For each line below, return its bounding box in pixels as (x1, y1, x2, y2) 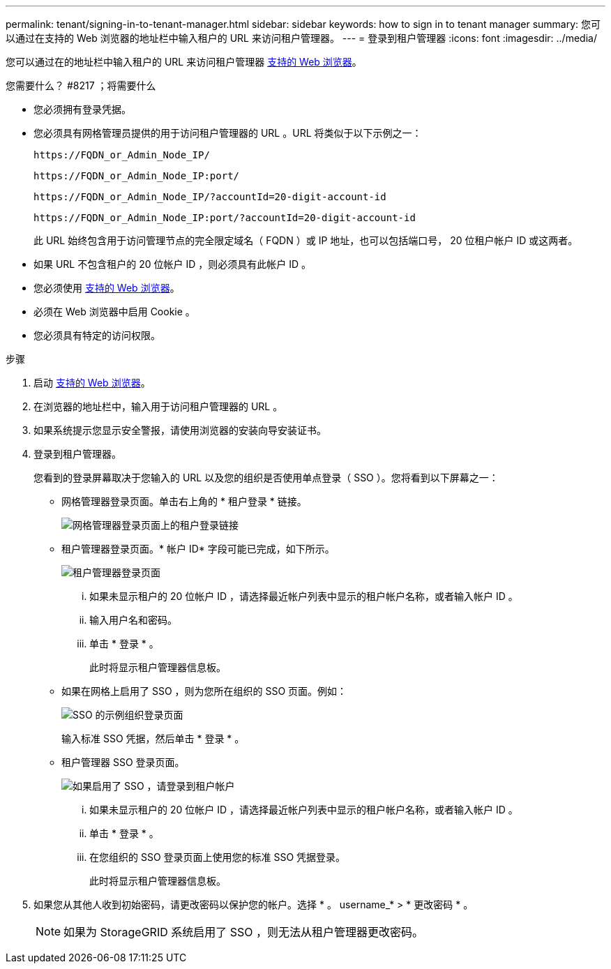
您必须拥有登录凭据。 (33, 103, 131, 115)
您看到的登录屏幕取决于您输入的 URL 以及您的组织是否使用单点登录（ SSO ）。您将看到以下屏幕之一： (33, 472, 499, 483)
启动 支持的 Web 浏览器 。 (33, 377, 151, 389)
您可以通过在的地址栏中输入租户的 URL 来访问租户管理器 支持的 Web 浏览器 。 (6, 56, 362, 68)
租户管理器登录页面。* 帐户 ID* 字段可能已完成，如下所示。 (61, 543, 335, 555)
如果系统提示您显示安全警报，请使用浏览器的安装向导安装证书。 (33, 424, 326, 436)
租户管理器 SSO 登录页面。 (61, 756, 185, 768)
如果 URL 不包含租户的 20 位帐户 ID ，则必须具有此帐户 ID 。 (33, 258, 311, 270)
